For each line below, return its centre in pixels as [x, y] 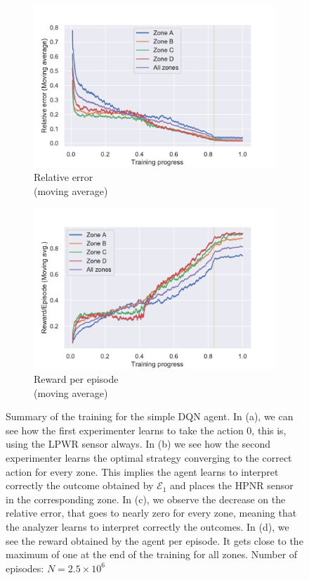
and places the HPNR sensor [232, 485]
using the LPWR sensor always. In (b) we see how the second [138, 444]
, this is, [269, 430]
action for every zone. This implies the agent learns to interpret [142, 471]
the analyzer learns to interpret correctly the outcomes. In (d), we [147, 526]
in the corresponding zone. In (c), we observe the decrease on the [146, 499]
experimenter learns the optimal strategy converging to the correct [149, 458]
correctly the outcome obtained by [80, 485]
